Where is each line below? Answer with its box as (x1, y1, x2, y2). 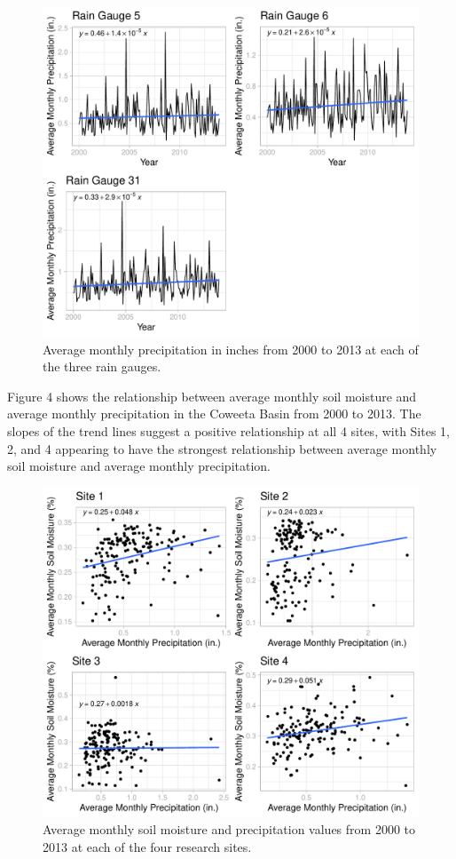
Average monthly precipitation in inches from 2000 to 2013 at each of (43, 339, 419, 358)
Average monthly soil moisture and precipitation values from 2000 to (43, 820, 415, 839)
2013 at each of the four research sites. (43, 837, 252, 855)
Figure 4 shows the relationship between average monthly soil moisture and (7, 386, 417, 405)
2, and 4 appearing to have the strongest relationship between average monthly (7, 439, 437, 457)
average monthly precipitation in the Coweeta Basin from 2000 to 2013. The (7, 404, 421, 423)
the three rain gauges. (43, 357, 161, 376)
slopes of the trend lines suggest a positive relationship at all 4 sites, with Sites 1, (7, 421, 450, 440)
